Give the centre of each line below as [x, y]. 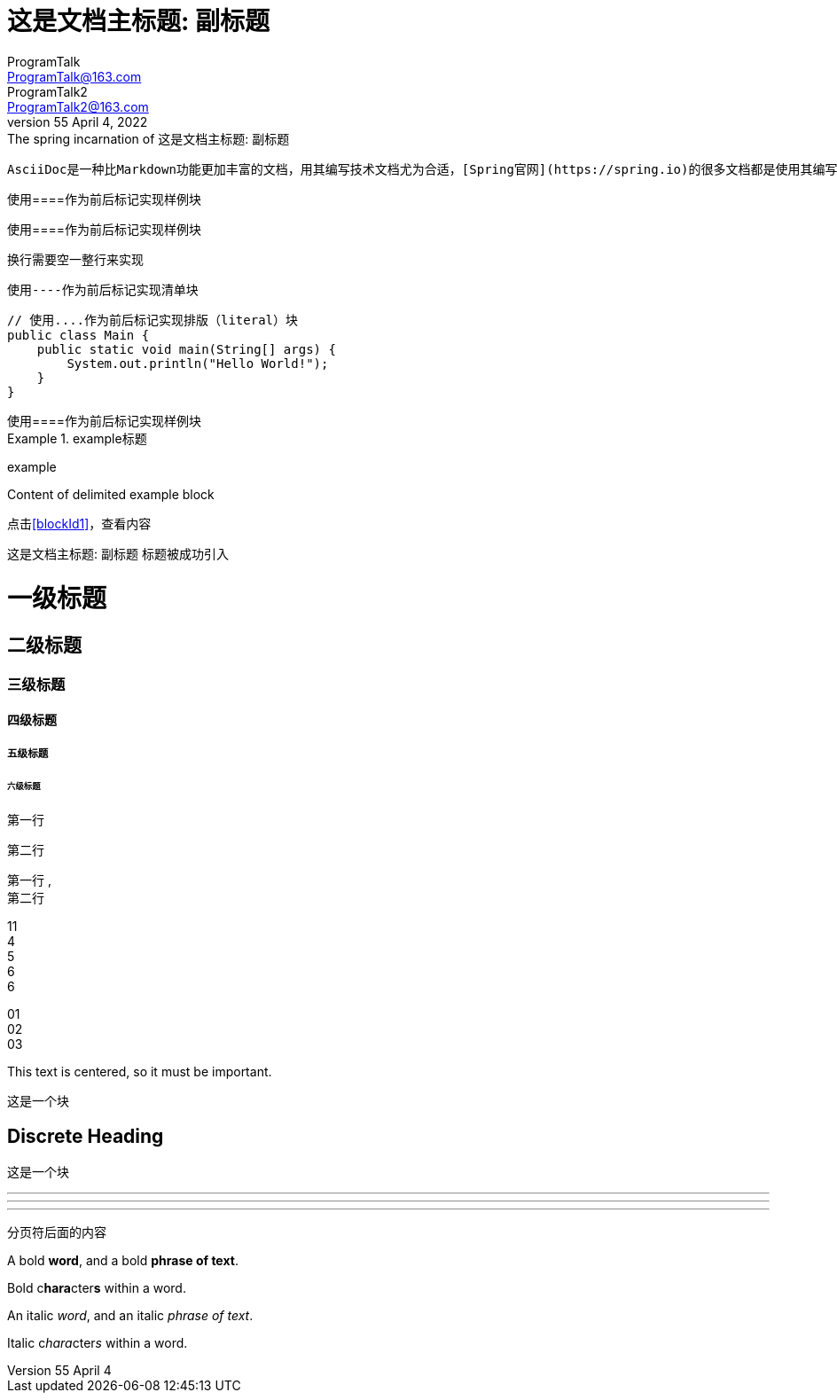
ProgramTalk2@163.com [78, 106]
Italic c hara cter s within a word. [98, 1343]
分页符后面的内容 [57, 1232]
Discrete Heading [86, 1136]
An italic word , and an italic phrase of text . [130, 1316]
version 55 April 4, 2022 [78, 121]
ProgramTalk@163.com [74, 76]
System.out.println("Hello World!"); [198, 363]
